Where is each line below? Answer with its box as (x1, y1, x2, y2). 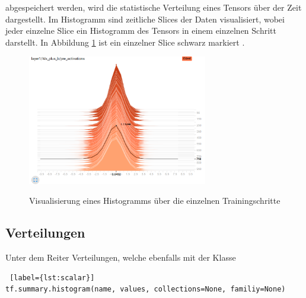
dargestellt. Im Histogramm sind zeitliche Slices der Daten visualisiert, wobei (5, 12, 285, 25)
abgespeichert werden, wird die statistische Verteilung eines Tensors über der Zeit (5, 1, 302, 13)
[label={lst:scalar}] (9, 273, 95, 282)
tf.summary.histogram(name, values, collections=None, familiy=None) (5, 285, 286, 294)
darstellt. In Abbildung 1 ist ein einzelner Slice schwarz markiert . (5, 36, 245, 48)
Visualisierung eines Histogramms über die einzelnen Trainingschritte (29, 194, 280, 207)
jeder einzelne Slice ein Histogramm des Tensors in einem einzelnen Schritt (5, 24, 276, 37)
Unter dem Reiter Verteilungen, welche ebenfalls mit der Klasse (5, 251, 236, 264)
